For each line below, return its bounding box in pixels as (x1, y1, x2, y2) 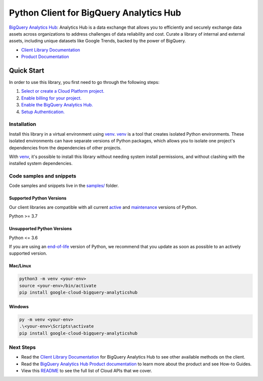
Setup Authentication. (21, 109, 65, 115)
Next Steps (9, 344, 36, 351)
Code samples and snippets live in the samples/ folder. (9, 183, 119, 189)
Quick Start (9, 66, 44, 75)
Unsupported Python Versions (9, 226, 72, 232)
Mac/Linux (9, 263, 32, 269)
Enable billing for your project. (21, 95, 82, 101)
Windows (9, 303, 29, 309)
